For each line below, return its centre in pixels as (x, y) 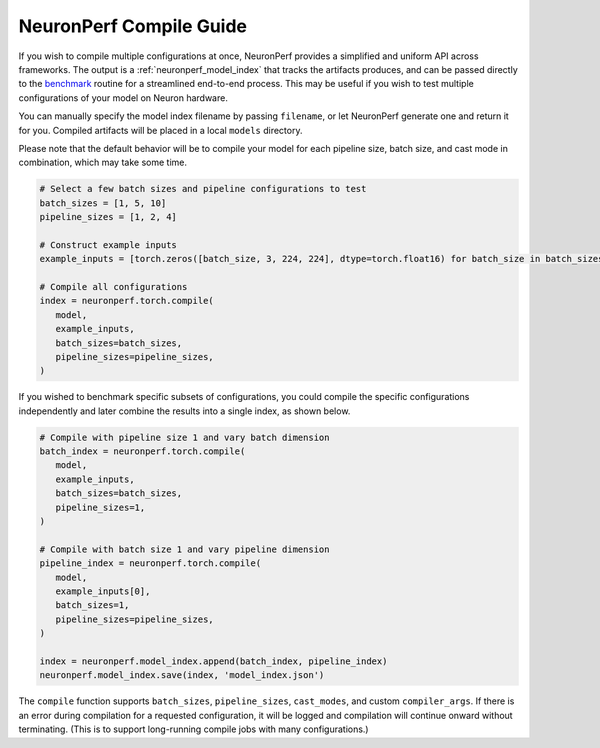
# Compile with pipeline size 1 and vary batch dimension (184, 437)
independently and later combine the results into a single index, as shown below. (184, 411)
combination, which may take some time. (102, 162)
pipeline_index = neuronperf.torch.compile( (150, 563)
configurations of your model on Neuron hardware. (123, 97)
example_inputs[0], (103, 591)
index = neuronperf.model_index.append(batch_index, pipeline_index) (213, 661)
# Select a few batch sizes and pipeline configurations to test (203, 189)
